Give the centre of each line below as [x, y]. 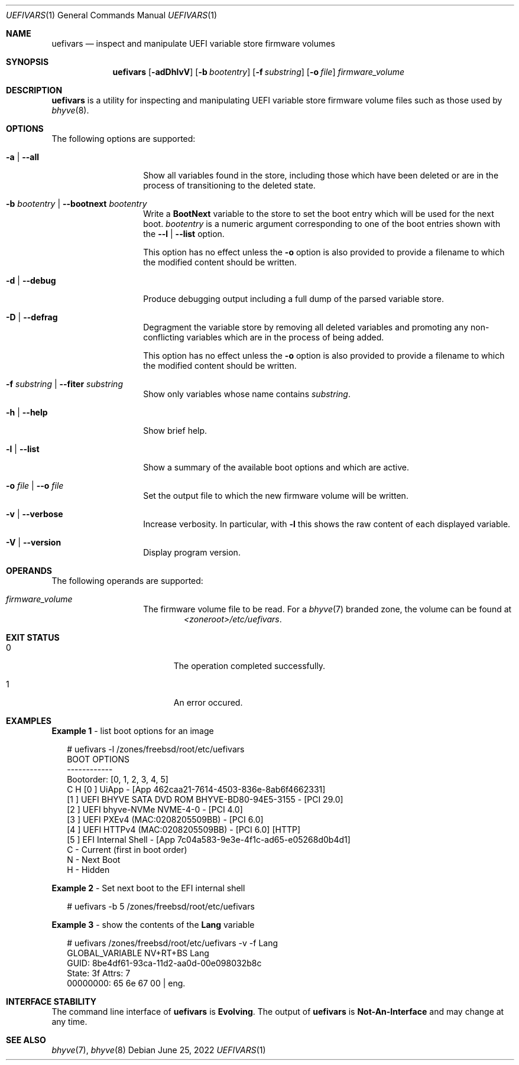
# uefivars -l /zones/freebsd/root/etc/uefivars [156, 749]
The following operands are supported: [127, 581]
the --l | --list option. [184, 234]
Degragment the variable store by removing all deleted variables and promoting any [306, 327]
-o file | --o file [35, 486]
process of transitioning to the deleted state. [229, 185]
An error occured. [208, 702]
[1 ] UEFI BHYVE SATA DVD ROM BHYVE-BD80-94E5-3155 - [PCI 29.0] [205, 799]
